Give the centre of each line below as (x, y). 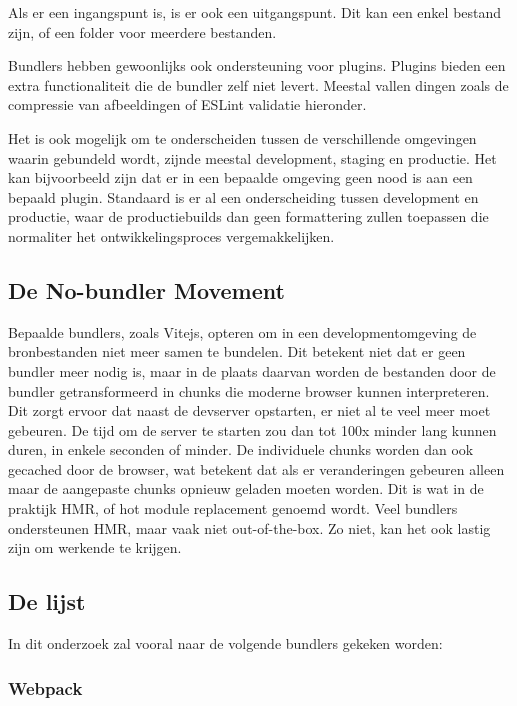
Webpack (45, 687)
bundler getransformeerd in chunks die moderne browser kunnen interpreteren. (249, 390)
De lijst (47, 601)
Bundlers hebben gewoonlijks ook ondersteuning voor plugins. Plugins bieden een (257, 65)
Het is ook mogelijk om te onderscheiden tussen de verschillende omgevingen (242, 137)
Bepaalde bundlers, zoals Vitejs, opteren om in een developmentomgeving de (242, 331)
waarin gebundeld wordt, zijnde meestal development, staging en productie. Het (252, 157)
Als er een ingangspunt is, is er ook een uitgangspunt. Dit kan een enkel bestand (255, 12)
